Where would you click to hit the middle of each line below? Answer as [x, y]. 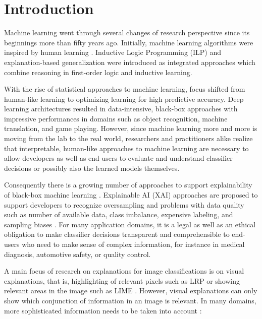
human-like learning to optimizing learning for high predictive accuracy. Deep [124, 99]
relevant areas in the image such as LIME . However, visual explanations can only [131, 291]
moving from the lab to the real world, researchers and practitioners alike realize [128, 138]
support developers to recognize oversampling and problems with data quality [124, 204]
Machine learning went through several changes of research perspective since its [127, 33]
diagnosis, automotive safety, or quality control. [77, 254]
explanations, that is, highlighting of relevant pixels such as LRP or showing [122, 280]
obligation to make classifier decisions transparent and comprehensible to [117, 234]
